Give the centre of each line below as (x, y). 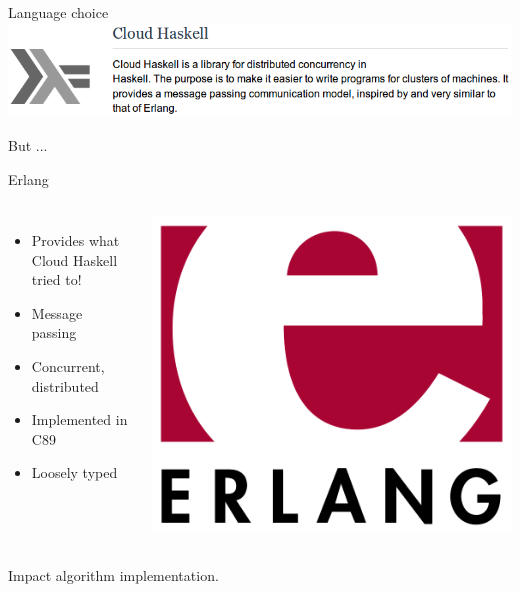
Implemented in (79, 419)
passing (54, 332)
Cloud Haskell (74, 259)
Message (57, 312)
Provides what (75, 240)
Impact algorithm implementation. (113, 574)
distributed (65, 385)
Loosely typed (74, 472)
